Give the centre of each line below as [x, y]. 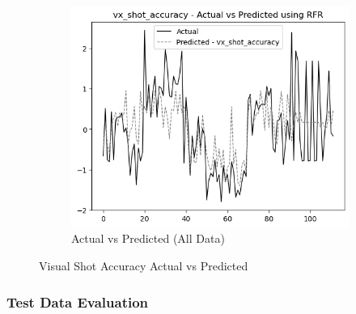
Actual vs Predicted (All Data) [148, 238]
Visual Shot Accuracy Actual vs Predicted [144, 265]
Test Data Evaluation [78, 301]
